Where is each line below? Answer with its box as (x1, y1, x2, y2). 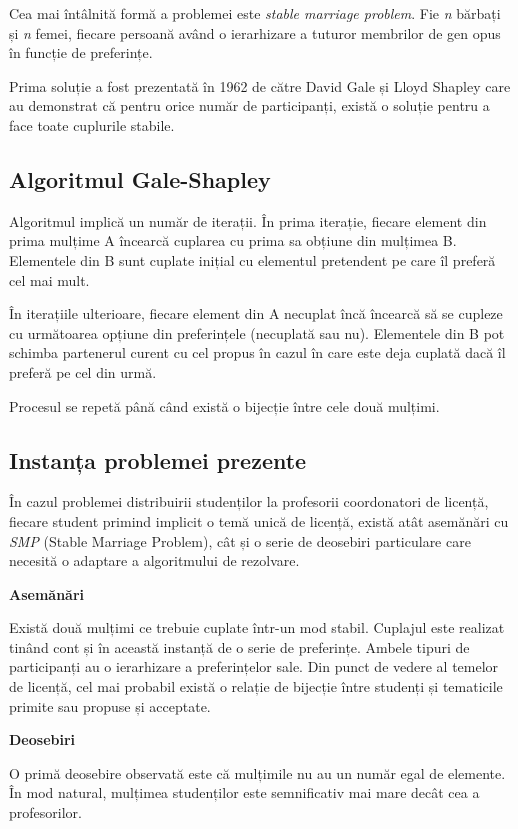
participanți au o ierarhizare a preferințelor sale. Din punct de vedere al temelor (9, 656, 499, 677)
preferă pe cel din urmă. (9, 361, 157, 382)
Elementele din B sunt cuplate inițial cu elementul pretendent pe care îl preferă (9, 249, 496, 270)
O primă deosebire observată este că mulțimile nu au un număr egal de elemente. (9, 762, 506, 783)
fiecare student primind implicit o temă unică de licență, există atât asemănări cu (9, 510, 509, 531)
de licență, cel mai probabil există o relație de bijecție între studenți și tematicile (9, 676, 503, 697)
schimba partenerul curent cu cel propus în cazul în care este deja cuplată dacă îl (9, 342, 506, 363)
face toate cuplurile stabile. (9, 114, 175, 135)
